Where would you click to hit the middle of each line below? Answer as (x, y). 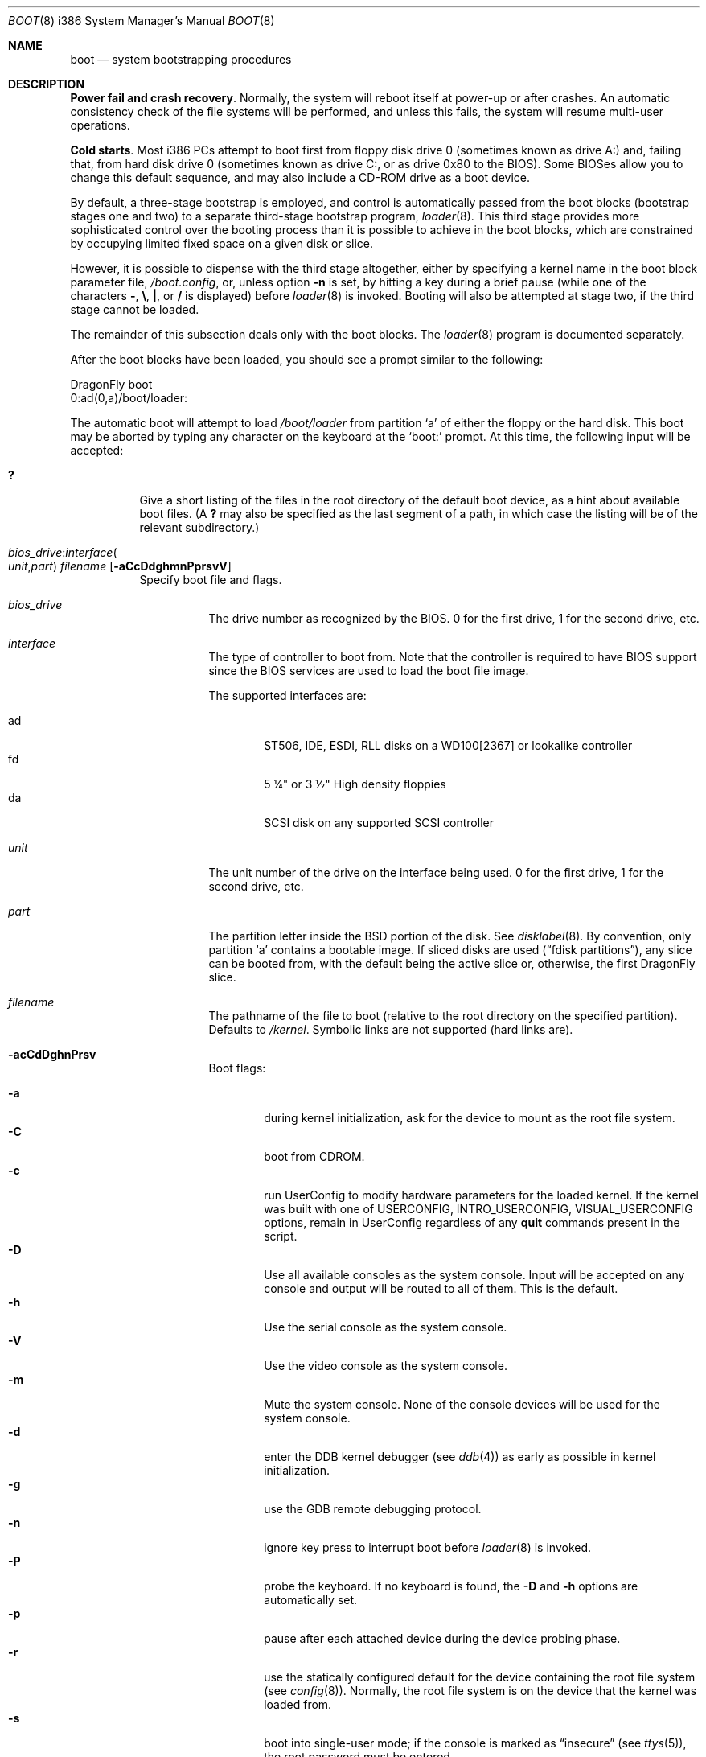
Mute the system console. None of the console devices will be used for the (462, 1404)
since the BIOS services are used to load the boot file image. (369, 671)
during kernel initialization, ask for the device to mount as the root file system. (470, 1118)
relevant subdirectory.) (199, 527)
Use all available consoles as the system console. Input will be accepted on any (474, 1275)
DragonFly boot (111, 384)
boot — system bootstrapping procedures (181, 59)
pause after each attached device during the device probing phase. (442, 1638)
